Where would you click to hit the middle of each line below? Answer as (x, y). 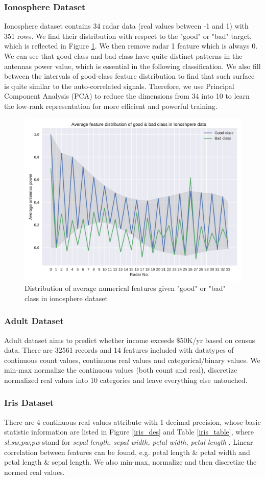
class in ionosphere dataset (66, 298)
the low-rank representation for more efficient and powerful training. (111, 106)
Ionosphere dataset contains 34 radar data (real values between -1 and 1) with (126, 26)
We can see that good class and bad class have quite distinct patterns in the (123, 56)
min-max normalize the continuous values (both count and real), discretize (121, 370)
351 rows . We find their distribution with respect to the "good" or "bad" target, (128, 36)
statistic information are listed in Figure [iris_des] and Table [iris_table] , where (129, 432)
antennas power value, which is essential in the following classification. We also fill (132, 66)
